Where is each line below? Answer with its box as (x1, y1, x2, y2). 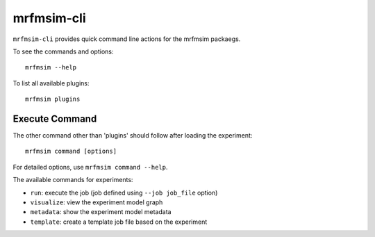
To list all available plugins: (12, 79, 90, 87)
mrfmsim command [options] (25, 147, 117, 156)
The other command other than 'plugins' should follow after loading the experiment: (12, 131, 253, 140)
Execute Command (12, 113, 97, 124)
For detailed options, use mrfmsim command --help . (12, 163, 168, 171)
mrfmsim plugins (25, 95, 81, 104)
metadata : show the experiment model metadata (30, 208, 172, 216)
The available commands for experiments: (12, 176, 133, 184)
